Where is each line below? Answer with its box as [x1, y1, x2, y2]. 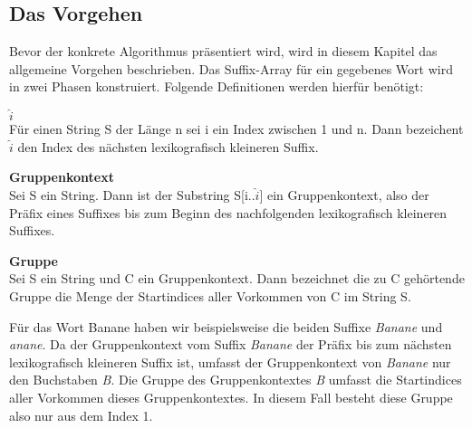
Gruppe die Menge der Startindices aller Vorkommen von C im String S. [9, 286, 411, 305]
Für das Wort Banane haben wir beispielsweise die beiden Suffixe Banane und [9, 317, 443, 336]
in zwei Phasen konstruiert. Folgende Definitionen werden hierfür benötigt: [9, 77, 424, 96]
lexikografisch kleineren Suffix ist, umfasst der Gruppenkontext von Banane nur [9, 352, 451, 371]
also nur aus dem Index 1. [9, 405, 153, 424]
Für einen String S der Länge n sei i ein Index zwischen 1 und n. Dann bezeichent [9, 119, 464, 138]
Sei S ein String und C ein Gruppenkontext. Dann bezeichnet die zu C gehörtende [9, 269, 465, 288]
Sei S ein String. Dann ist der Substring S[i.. [9, 185, 255, 204]
